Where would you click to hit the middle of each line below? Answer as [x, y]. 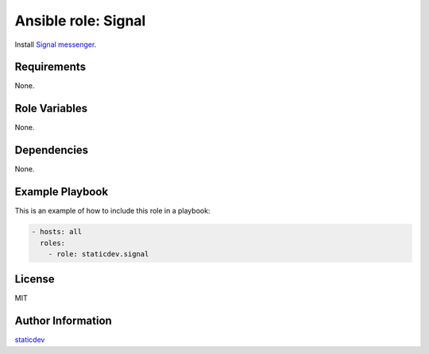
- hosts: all [57, 232]
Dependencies [52, 150]
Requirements [50, 67]
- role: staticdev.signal [99, 254]
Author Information [64, 321]
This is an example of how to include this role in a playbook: [112, 211]
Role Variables [51, 108]
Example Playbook [62, 192]
